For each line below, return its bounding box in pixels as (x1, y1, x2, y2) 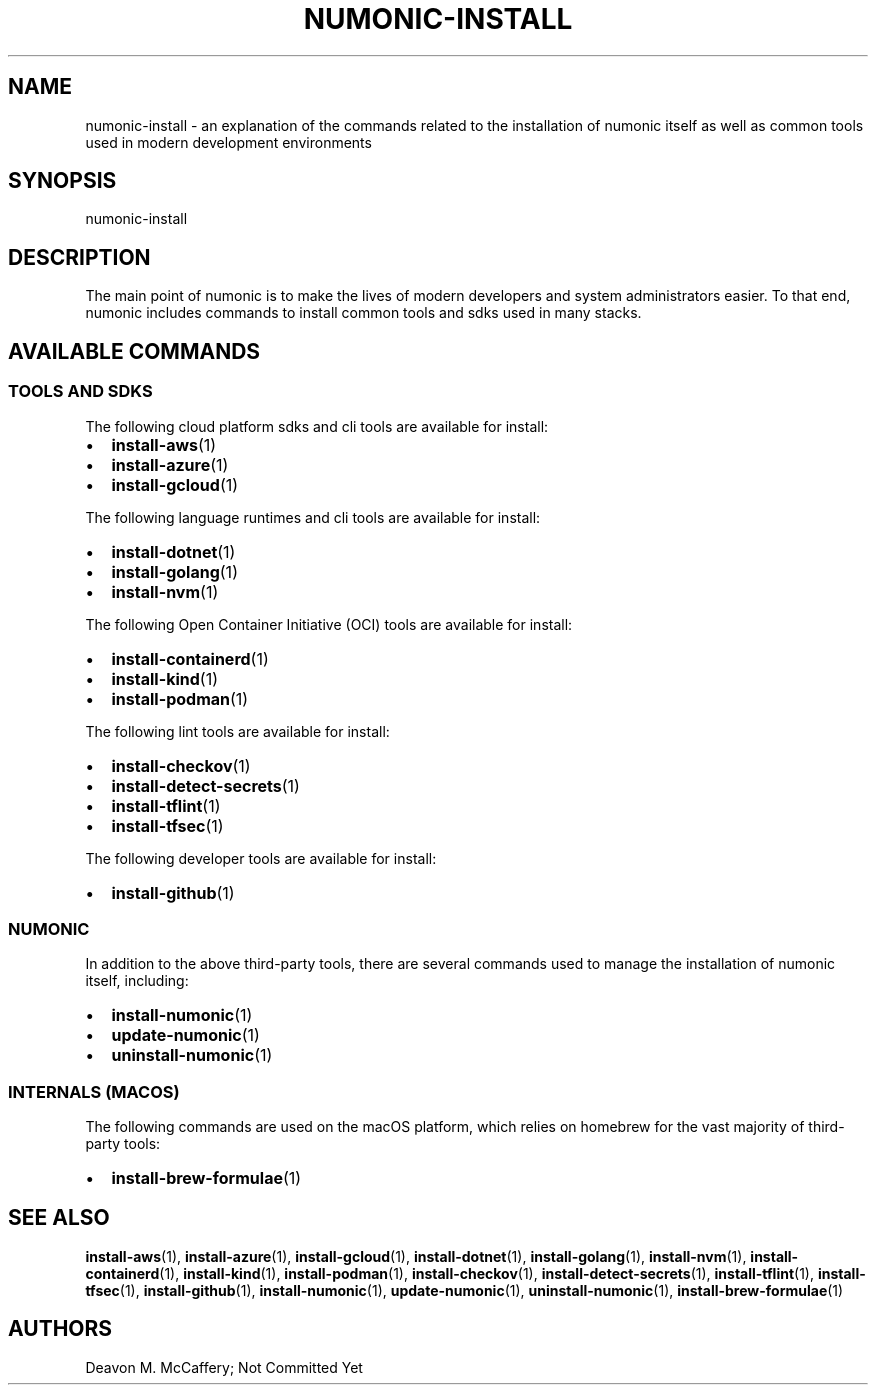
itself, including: (85, 972, 189, 990)
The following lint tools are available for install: (85, 722, 390, 740)
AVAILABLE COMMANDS (8, 338, 261, 364)
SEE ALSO (8, 1205, 110, 1231)
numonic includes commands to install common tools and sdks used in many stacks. (85, 304, 642, 322)
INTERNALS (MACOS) (8, 1081, 180, 1102)
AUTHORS (8, 1316, 113, 1342)
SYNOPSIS (8, 168, 117, 194)
